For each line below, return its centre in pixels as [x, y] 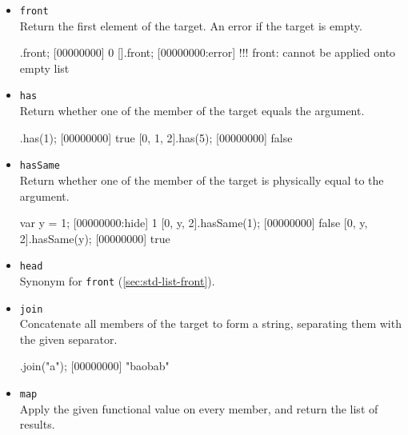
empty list [44, 68]
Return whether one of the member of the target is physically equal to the [202, 180]
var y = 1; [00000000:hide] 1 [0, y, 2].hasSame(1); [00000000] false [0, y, [194, 223]
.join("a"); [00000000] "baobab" [94, 366]
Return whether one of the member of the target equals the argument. [192, 111]
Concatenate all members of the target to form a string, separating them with [210, 323]
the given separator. [68, 339]
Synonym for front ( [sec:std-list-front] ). [117, 280]
